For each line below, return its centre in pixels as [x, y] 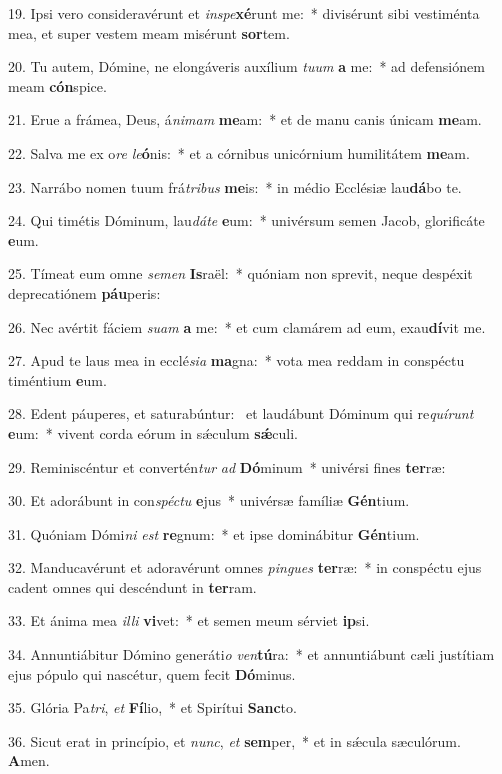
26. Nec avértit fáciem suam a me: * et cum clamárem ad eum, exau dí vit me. [247, 326]
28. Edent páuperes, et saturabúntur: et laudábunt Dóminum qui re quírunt [241, 413]
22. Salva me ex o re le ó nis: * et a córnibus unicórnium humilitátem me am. [239, 152]
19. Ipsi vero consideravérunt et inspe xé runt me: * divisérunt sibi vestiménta [244, 13]
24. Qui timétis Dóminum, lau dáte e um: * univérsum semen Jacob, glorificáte [246, 220]
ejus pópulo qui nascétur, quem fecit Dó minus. [152, 673]
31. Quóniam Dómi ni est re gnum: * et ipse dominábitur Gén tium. [214, 533]
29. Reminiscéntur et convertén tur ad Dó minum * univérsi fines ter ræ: [227, 466]
